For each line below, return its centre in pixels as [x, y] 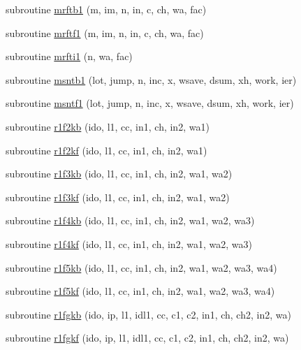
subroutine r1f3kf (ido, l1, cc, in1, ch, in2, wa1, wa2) [118, 197]
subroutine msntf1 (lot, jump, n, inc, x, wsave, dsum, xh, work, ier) [150, 103]
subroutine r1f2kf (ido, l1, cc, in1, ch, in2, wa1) [107, 150]
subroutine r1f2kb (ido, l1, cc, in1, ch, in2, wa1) [108, 126]
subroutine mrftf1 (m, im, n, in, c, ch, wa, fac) [105, 32]
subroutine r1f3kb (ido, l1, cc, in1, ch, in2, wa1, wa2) [119, 174]
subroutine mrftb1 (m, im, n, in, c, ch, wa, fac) [106, 9]
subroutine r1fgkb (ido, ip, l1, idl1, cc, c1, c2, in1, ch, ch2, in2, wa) [148, 314]
